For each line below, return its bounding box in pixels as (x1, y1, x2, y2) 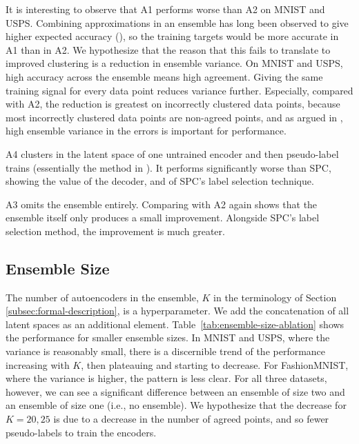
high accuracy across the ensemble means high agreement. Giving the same (6, 69, 323, 83)
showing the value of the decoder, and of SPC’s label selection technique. (6, 174, 314, 188)
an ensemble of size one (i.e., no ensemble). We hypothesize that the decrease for (6, 398, 347, 412)
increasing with (6, 357, 70, 372)
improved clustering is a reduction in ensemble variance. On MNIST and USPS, (6, 56, 343, 70)
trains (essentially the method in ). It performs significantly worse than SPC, (6, 160, 331, 174)
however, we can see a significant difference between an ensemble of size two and (6, 384, 345, 398)
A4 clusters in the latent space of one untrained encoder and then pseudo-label (6, 146, 339, 161)
